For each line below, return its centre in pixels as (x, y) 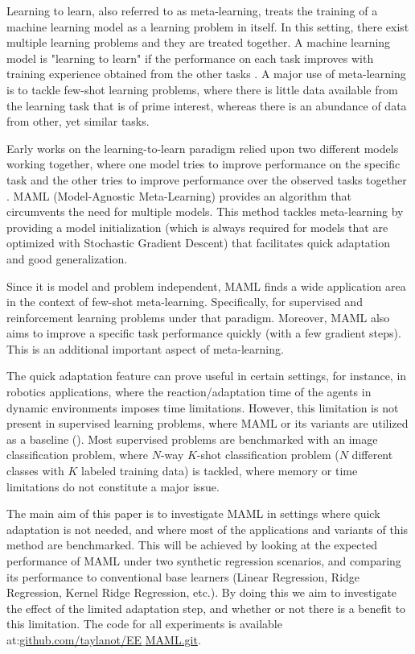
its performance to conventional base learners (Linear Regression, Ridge (183, 576)
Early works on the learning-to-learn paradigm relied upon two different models (203, 148)
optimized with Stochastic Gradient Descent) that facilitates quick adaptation (198, 243)
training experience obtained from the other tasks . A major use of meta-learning (206, 74)
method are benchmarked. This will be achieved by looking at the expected (192, 545)
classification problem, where (78, 455)
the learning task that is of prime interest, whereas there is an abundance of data (207, 105)
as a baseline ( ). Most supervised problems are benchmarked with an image (192, 439)
